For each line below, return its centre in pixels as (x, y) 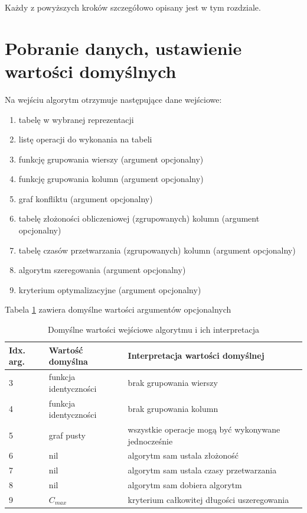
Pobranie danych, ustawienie (123, 48)
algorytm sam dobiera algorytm (185, 485)
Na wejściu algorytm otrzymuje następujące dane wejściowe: (113, 99)
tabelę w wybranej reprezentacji (76, 119)
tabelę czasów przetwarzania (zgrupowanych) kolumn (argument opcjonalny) (157, 250)
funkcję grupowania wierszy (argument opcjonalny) (111, 159)
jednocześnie (150, 441)
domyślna (68, 361)
